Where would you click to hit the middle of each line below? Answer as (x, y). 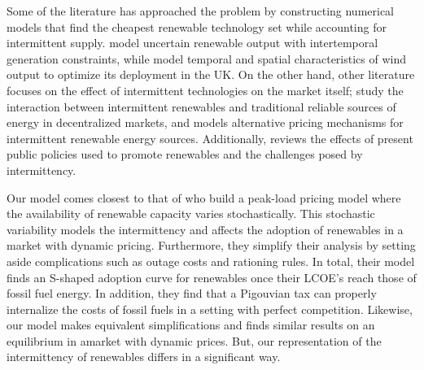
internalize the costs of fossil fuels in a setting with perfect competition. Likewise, (210, 309)
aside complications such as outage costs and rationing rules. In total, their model (211, 261)
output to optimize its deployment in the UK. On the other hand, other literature (211, 74)
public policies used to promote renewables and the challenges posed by (185, 154)
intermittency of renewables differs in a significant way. (144, 357)
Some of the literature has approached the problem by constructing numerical (201, 11)
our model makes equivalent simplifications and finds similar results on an (191, 325)
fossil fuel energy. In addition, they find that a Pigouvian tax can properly (192, 293)
